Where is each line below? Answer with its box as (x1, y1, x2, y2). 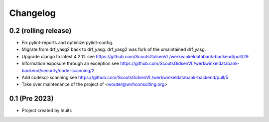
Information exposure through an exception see (21, 60, 120, 67)
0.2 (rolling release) (9, 26, 72, 35)
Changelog (9, 7, 56, 18)
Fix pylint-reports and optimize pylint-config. (21, 40, 114, 46)
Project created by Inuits (21, 108, 72, 114)
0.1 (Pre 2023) (9, 95, 54, 103)
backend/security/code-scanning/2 (21, 67, 95, 73)
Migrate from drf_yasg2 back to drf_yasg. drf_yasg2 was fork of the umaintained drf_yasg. (21, 46, 206, 52)
